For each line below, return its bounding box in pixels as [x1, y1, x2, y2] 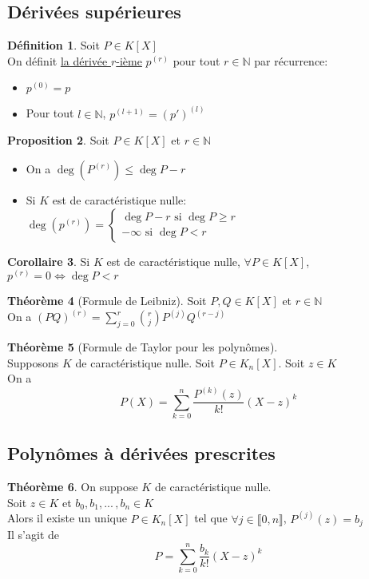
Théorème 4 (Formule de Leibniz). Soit [7, 292, 207, 309]
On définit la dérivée [7, 52, 108, 69]
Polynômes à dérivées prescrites [7, 441, 276, 466]
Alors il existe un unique [7, 510, 127, 526]
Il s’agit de [7, 526, 60, 543]
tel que [194, 510, 228, 526]
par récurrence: [254, 52, 328, 69]
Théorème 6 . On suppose [7, 478, 138, 495]
